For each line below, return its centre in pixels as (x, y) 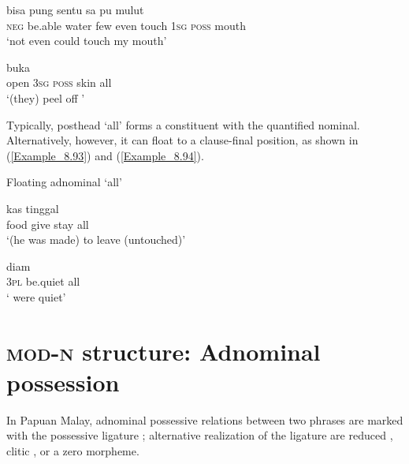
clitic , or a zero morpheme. (73, 451)
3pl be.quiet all (43, 281)
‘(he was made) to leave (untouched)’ (96, 239)
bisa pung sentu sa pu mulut (75, 9)
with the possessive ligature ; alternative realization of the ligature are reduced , (200, 435)
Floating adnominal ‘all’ (64, 182)
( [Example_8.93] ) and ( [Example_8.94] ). (105, 155)
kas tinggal (33, 208)
